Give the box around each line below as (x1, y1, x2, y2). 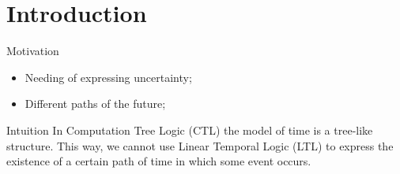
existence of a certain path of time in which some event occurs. (6, 153, 311, 169)
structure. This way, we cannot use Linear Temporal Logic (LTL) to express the (6, 137, 394, 154)
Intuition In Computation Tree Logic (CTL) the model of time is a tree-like (6, 121, 373, 138)
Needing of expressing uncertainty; (25, 68, 192, 85)
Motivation (6, 43, 59, 59)
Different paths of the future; (25, 95, 166, 112)
